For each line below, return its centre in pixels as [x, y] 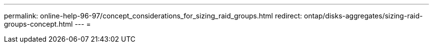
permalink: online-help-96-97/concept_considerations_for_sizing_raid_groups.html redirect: [153, 16]
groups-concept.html [39, 24]
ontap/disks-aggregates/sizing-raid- [364, 16]
